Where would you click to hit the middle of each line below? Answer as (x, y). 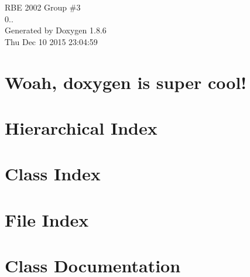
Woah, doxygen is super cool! (126, 82)
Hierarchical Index (81, 127)
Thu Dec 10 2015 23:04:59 (51, 41)
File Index (47, 219)
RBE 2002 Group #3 (43, 7)
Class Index (53, 174)
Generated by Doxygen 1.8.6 (56, 30)
